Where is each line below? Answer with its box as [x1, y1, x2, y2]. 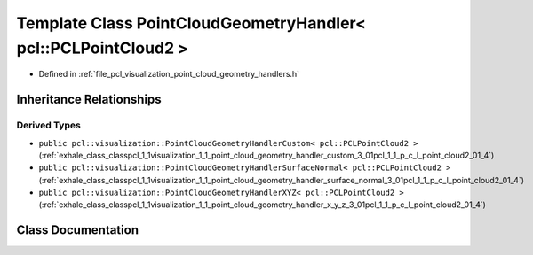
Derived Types [16, 120, 82, 132]
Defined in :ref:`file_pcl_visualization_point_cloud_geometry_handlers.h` [38, 69, 300, 80]
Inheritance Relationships [16, 92, 162, 107]
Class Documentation [16, 222, 139, 238]
